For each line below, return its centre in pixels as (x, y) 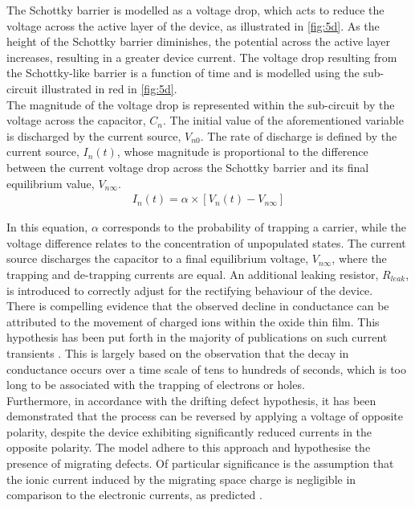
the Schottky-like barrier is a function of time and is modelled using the (183, 73)
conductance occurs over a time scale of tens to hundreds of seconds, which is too (206, 369)
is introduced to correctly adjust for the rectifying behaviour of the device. (190, 290)
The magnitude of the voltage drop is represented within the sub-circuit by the (201, 104)
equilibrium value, (51, 183)
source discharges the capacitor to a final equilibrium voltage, (158, 258)
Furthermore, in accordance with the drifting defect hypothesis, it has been (191, 400)
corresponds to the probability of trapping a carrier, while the (254, 227)
